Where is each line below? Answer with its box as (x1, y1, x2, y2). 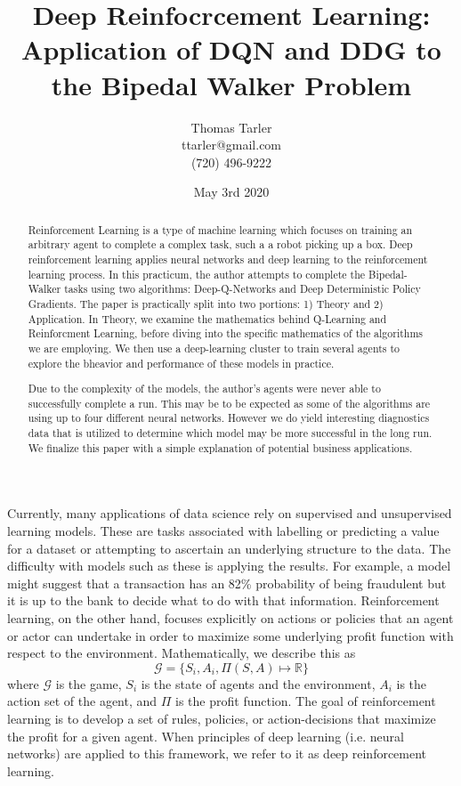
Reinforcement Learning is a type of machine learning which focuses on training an (28, 222, 413, 237)
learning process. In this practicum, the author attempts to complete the (28, 266, 366, 281)
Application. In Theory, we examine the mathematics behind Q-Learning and (28, 311, 387, 326)
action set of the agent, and (7, 692, 158, 710)
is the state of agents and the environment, (141, 674, 376, 693)
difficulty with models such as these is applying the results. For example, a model (7, 556, 451, 575)
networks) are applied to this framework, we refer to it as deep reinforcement (7, 744, 427, 763)
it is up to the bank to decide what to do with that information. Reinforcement (7, 591, 440, 610)
